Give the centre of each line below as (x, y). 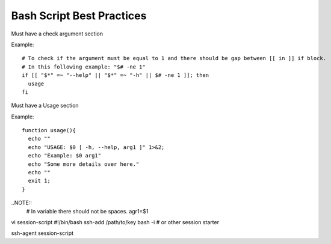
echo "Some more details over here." (84, 164)
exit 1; (39, 181)
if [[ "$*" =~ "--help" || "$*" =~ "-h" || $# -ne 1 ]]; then (116, 75)
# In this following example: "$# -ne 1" (84, 67)
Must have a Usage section (45, 106)
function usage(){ (49, 130)
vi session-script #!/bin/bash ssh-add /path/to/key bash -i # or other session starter (115, 222)
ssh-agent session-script (42, 233)
